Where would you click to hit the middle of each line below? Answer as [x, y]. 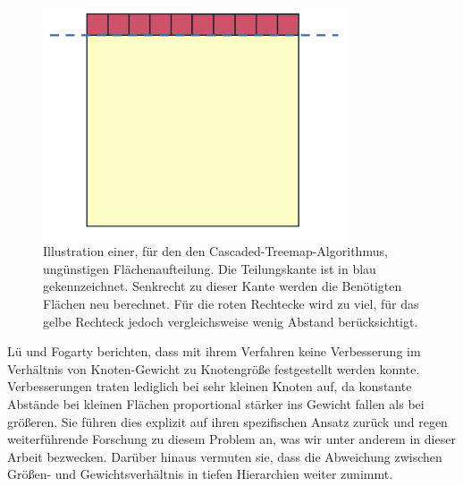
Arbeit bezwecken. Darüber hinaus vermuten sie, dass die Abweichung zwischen [225, 456]
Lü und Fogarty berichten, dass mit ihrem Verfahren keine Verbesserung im [214, 351]
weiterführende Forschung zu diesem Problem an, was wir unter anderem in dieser [231, 439]
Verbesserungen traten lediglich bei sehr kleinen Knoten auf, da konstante [210, 386]
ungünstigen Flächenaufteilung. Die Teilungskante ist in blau [210, 268]
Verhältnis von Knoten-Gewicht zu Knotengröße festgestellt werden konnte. [214, 368]
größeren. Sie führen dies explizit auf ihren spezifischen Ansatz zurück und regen [227, 421]
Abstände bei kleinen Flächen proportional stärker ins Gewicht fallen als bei [216, 404]
